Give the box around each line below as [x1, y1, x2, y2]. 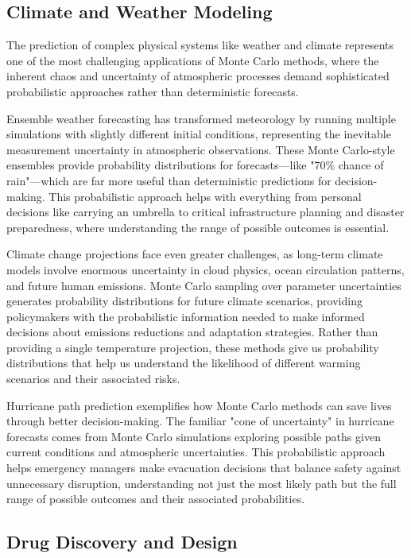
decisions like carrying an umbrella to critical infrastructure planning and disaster [6, 203, 405, 220]
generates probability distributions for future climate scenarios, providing [6, 293, 363, 309]
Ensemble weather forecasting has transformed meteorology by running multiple [6, 110, 396, 126]
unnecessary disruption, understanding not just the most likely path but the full [6, 475, 397, 491]
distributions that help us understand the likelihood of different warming [6, 355, 361, 371]
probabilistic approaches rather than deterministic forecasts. [6, 83, 299, 99]
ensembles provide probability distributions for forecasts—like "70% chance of [6, 157, 384, 173]
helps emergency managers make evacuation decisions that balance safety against [6, 459, 401, 476]
